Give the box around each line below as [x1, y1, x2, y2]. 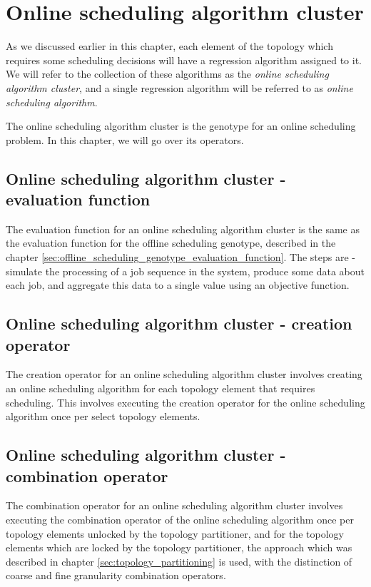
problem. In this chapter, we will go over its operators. [6, 132, 244, 147]
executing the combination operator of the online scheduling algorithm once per [6, 512, 354, 526]
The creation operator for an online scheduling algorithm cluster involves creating [6, 367, 362, 382]
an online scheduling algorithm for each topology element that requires [6, 381, 315, 396]
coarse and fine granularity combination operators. [6, 568, 226, 583]
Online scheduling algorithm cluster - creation [6, 312, 352, 335]
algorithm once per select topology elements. [6, 409, 200, 424]
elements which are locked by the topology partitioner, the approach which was [6, 540, 352, 555]
